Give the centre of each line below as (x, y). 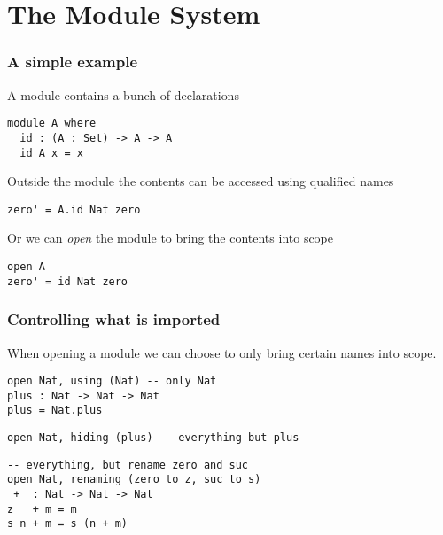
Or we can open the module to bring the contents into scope (171, 238)
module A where (52, 124)
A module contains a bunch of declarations (123, 94)
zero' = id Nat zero (68, 281)
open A (26, 267)
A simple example (73, 62)
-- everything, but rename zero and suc (128, 465)
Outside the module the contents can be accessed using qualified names (201, 181)
